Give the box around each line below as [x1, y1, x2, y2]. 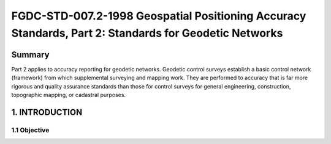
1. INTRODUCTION [11, 107, 83, 117]
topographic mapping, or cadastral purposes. [11, 92, 126, 99]
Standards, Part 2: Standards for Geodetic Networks [11, 26, 283, 40]
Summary [11, 49, 50, 60]
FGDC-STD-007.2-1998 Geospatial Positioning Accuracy [11, 9, 306, 23]
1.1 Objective [11, 126, 50, 134]
